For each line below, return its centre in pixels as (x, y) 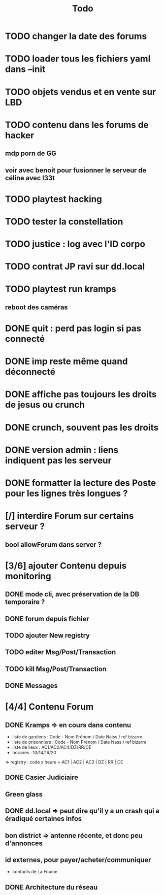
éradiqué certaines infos (44, 819)
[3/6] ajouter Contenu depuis (66, 566)
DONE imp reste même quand (66, 361)
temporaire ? (25, 602)
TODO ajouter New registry (48, 635)
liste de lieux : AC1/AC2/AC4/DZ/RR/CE (52, 747)
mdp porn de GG (31, 153)
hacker (20, 135)
